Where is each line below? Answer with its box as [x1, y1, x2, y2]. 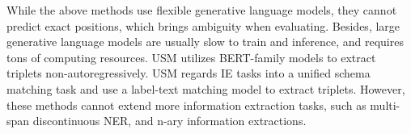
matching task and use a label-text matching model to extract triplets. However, [6, 80, 405, 97]
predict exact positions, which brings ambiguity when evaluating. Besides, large [6, 17, 400, 34]
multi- [370, 96, 400, 113]
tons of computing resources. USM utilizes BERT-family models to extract [6, 48, 376, 65]
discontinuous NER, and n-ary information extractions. [32, 112, 307, 129]
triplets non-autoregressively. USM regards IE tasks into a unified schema [6, 65, 371, 82]
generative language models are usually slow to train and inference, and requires [6, 33, 404, 50]
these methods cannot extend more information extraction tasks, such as [6, 96, 367, 113]
